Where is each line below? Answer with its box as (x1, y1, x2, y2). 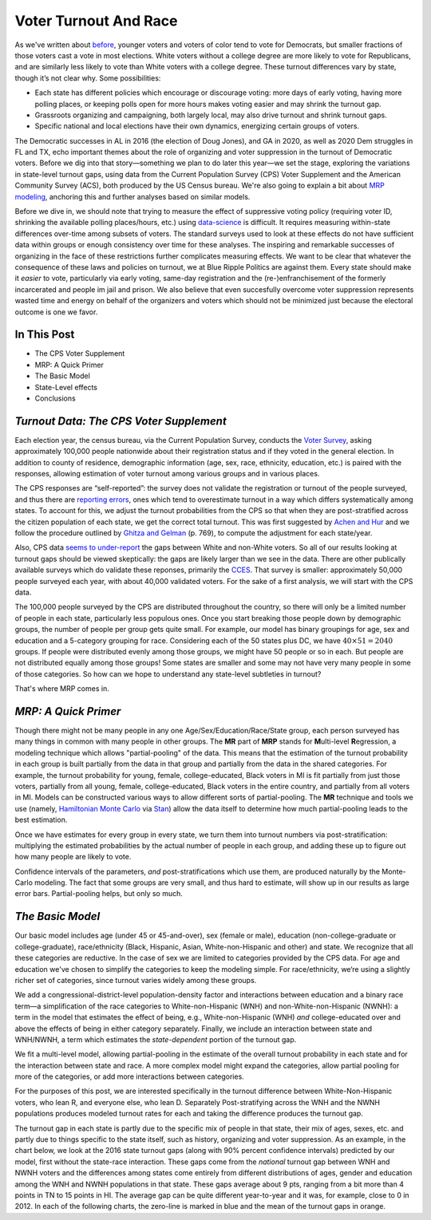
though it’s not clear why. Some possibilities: (14, 73, 161, 83)
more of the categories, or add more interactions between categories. (14, 1072, 245, 1081)
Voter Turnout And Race (14, 12, 178, 30)
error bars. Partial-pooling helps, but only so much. (14, 889, 184, 898)
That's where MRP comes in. (14, 684, 109, 693)
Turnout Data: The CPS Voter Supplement (14, 414, 227, 428)
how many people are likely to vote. (14, 852, 132, 862)
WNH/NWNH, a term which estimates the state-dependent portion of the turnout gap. (14, 1034, 297, 1044)
